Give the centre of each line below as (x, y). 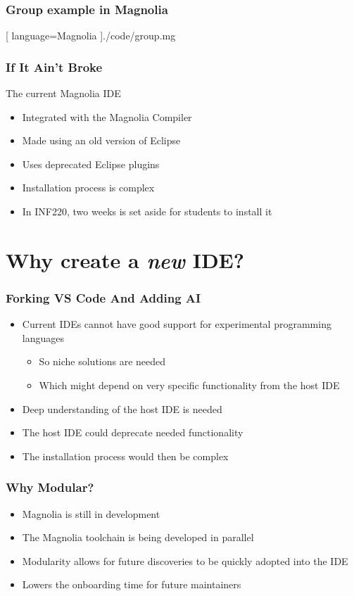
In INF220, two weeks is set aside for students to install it (147, 211)
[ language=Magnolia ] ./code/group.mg (91, 36)
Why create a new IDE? (125, 260)
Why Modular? (50, 487)
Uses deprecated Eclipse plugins (91, 164)
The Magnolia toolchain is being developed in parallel (138, 537)
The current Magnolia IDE (63, 93)
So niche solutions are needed (102, 361)
